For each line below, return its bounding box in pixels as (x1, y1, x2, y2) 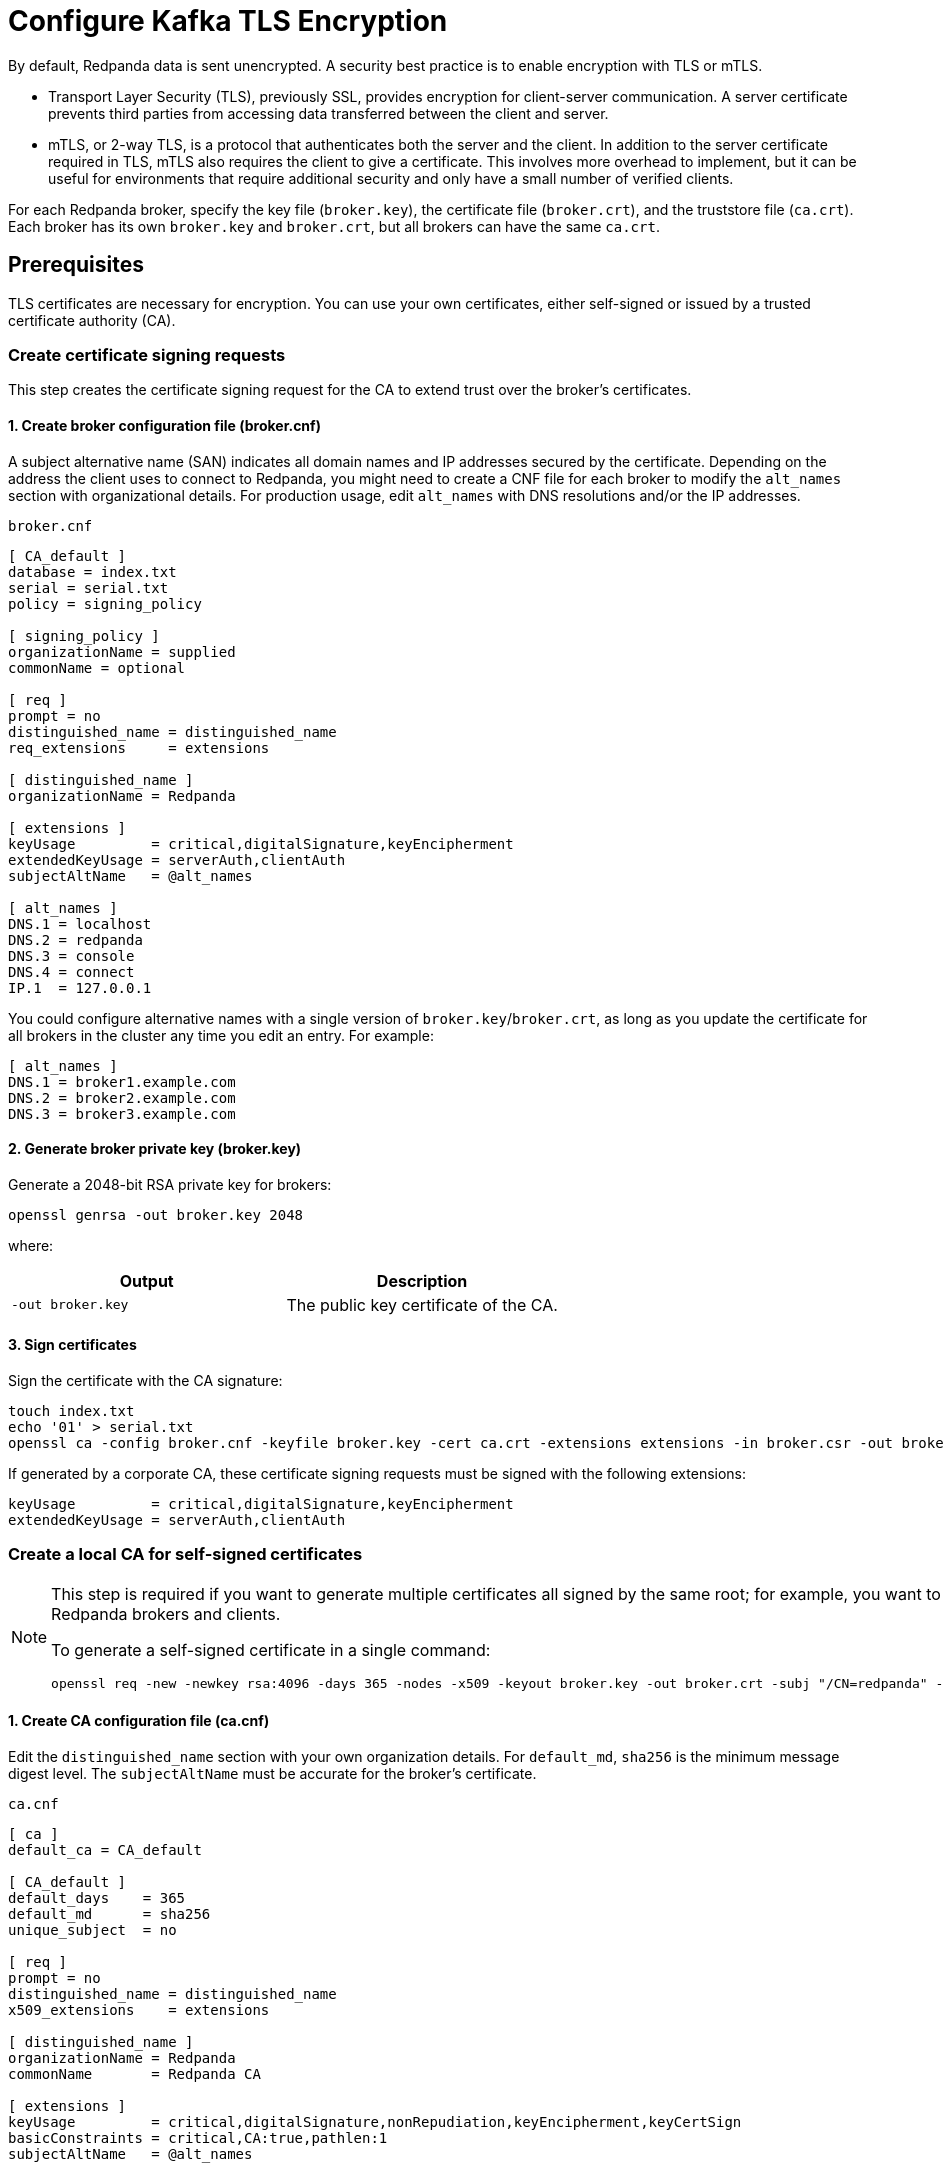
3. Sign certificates (8, 1336, 137, 1354)
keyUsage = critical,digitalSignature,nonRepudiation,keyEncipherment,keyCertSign (8, 2113, 742, 2130)
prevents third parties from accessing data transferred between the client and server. (48, 104, 609, 122)
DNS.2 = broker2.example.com (8, 1089, 236, 1106)
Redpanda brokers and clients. (51, 1603, 281, 1624)
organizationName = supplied (8, 643, 236, 660)
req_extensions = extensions (8, 739, 270, 756)
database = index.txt (8, 563, 177, 580)
